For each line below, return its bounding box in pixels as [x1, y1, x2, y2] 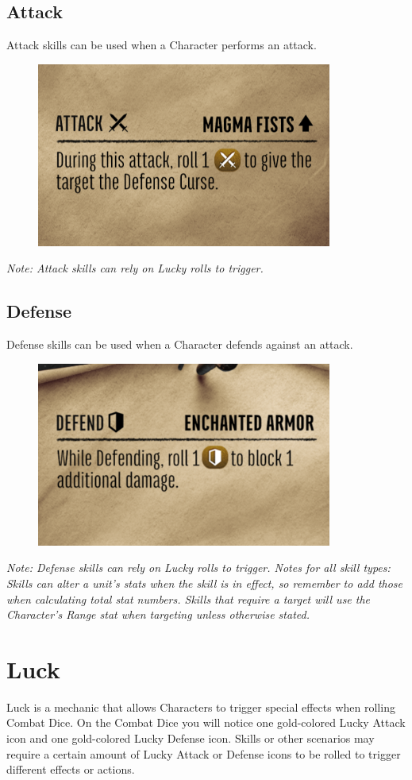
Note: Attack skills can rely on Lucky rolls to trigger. [6, 260, 264, 276]
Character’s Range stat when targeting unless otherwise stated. [6, 606, 310, 623]
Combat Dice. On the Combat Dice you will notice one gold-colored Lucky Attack [6, 714, 406, 731]
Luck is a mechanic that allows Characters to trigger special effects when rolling [6, 698, 395, 715]
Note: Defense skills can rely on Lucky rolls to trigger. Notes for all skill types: [6, 559, 391, 576]
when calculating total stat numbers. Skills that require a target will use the [6, 590, 371, 607]
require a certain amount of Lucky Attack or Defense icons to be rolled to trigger [6, 745, 401, 762]
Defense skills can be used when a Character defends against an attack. [6, 336, 353, 353]
